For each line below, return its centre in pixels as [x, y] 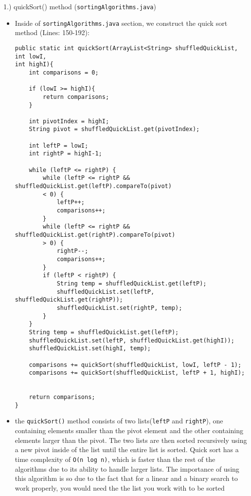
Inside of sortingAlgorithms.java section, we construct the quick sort [121, 23]
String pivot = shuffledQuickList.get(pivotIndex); [114, 129]
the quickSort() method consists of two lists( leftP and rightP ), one [119, 421]
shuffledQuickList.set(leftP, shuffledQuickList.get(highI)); [132, 340]
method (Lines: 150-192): [52, 32]
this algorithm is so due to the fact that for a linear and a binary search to [126, 478]
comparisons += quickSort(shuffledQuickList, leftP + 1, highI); [137, 373]
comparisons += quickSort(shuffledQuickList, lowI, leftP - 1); [135, 365]
